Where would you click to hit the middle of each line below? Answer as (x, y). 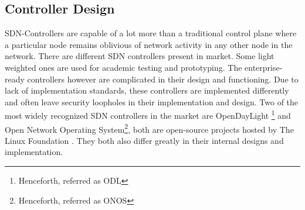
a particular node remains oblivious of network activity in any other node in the (149, 44)
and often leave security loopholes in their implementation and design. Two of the (152, 101)
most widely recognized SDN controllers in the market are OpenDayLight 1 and (148, 115)
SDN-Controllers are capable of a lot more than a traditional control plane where (151, 33)
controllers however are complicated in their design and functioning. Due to (163, 79)
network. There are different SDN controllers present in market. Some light (140, 56)
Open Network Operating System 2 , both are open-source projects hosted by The (149, 128)
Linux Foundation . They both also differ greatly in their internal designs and (144, 140)
